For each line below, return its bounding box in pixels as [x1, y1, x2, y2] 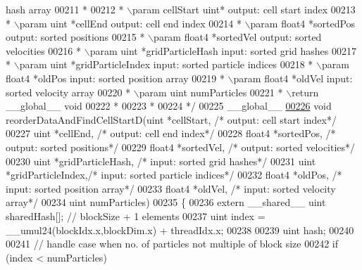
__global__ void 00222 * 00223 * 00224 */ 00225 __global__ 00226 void [6, 98, 332, 113]
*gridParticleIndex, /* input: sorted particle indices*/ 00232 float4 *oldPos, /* [6, 167, 342, 182]
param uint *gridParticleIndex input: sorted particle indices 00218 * [19, 57, 313, 72]
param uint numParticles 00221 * [139, 84, 283, 99]
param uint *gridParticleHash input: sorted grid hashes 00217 [89, 43, 356, 58]
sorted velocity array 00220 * [6, 84, 131, 99]
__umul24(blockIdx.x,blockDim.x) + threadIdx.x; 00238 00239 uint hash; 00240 [6, 222, 354, 237]
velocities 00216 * [6, 43, 82, 58]
